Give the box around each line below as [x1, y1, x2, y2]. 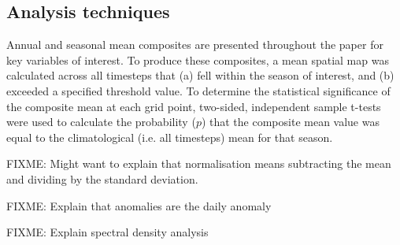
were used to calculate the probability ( [6, 113, 196, 130]
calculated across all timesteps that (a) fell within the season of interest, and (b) [6, 67, 394, 84]
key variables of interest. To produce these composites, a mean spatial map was [6, 51, 389, 68]
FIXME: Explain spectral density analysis [6, 224, 209, 240]
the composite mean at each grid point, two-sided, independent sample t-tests [6, 98, 381, 114]
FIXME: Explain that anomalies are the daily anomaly [6, 197, 272, 213]
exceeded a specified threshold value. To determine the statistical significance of [6, 82, 391, 98]
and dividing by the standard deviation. [6, 170, 198, 187]
